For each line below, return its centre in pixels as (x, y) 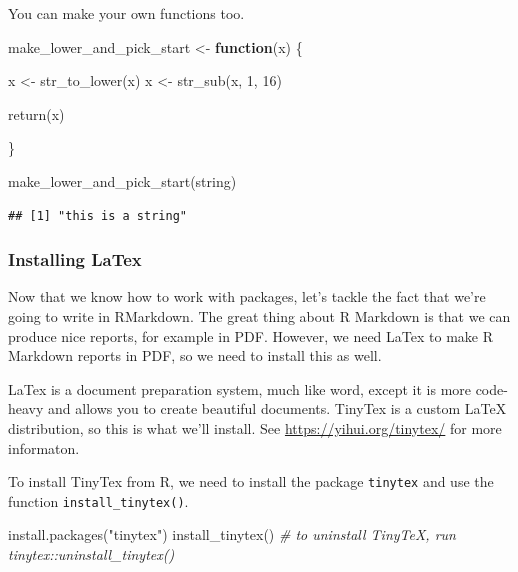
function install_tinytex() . (98, 500)
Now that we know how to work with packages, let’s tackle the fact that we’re (247, 296)
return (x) (36, 113)
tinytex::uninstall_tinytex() (91, 554)
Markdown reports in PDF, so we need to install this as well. (195, 355)
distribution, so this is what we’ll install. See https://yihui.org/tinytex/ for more (255, 427)
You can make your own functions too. (126, 13)
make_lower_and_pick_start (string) (122, 180)
